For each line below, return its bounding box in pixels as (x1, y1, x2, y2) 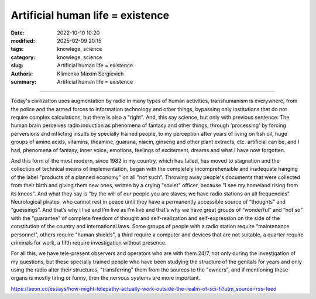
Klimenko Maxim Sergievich (57, 70, 124, 77)
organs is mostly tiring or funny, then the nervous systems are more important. (11, 274, 201, 281)
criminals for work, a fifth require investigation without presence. (11, 239, 167, 246)
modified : (11, 37, 35, 44)
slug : (11, 62, 23, 69)
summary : (11, 78, 37, 85)
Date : (11, 29, 25, 36)
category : (11, 53, 36, 61)
